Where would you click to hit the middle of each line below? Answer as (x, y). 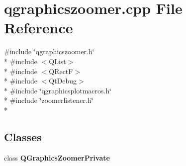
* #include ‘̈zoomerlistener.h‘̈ (49, 100)
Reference (39, 28)
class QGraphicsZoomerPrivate (57, 157)
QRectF (61, 71)
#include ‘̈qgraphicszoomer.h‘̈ (49, 51)
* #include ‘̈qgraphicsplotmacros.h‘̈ (58, 90)
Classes (23, 136)
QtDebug (63, 81)
